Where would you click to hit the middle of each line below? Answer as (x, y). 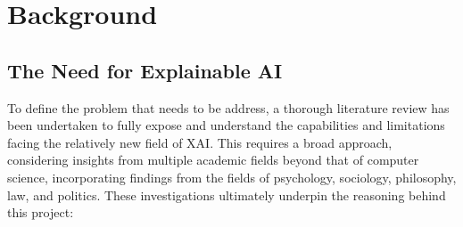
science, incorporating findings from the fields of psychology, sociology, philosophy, (232, 177)
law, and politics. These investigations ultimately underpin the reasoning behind (227, 195)
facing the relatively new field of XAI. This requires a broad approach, (200, 142)
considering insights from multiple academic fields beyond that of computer (213, 160)
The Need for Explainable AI (145, 70)
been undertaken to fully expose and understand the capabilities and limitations (226, 125)
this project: (41, 212)
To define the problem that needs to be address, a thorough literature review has (228, 107)
